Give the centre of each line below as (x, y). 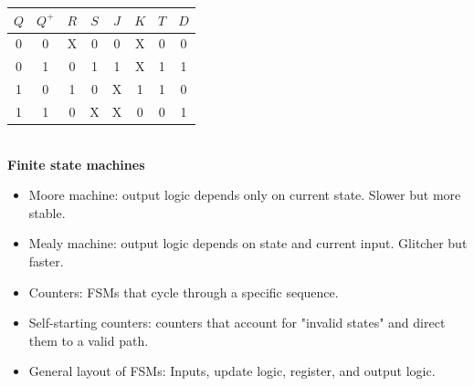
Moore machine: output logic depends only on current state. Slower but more (245, 195)
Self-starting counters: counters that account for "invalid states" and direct (237, 323)
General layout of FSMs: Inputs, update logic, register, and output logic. (232, 371)
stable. (47, 212)
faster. (46, 261)
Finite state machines (76, 164)
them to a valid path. (89, 340)
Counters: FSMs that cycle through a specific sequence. (184, 292)
